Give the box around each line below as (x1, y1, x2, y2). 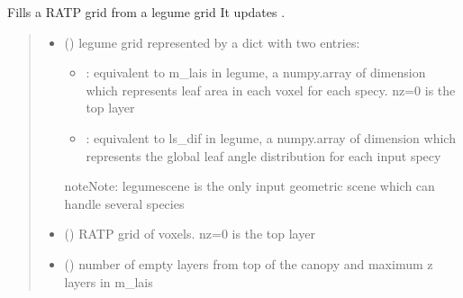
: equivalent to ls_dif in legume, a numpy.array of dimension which (86, 128, 456, 147)
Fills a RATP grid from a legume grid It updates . (7, 3, 286, 21)
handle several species (64, 194, 185, 212)
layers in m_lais (64, 272, 153, 291)
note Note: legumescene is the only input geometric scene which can (64, 176, 435, 195)
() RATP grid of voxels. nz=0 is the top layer (64, 224, 315, 243)
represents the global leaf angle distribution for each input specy (86, 146, 441, 165)
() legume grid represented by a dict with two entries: (64, 32, 360, 51)
